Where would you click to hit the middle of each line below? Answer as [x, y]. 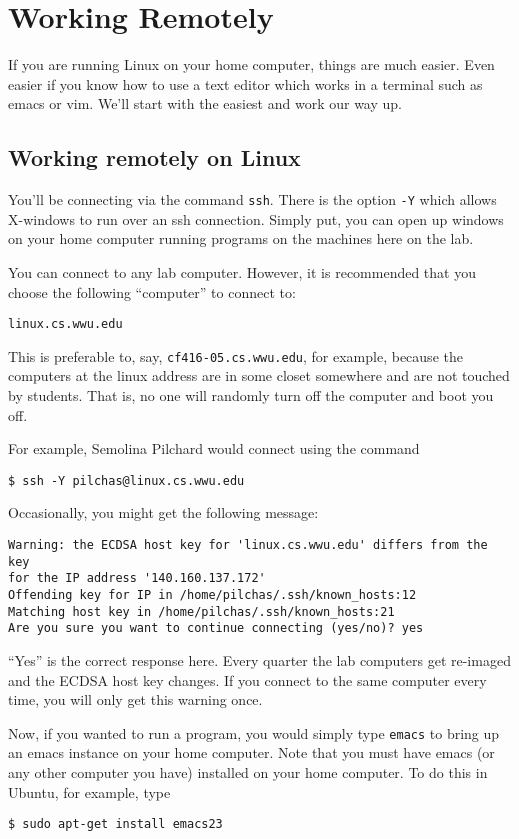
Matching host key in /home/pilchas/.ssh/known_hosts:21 [201, 611]
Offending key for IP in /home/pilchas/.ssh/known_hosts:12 [212, 595]
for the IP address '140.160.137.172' [137, 578]
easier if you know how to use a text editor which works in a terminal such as [245, 83]
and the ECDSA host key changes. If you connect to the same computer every [247, 679]
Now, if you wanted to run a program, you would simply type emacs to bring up [254, 732]
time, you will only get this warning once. [135, 699]
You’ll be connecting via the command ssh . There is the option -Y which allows [252, 199]
